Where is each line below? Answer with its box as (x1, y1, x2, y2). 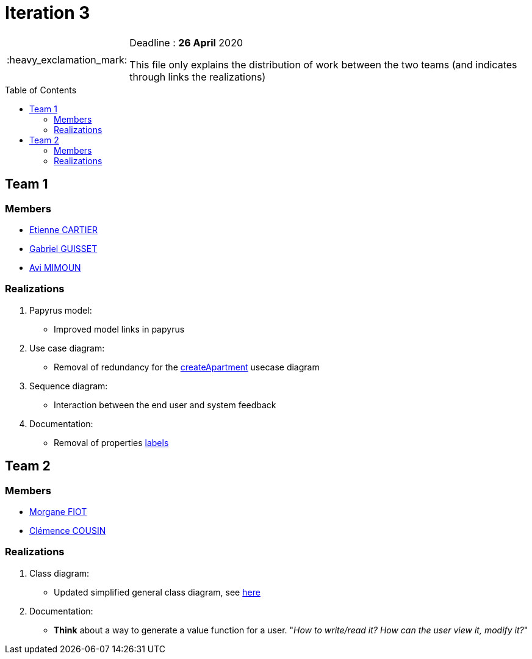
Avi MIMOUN (29, 262, 81, 273)
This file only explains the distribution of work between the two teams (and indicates (129, 58, 517, 71)
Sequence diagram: (29, 380, 108, 391)
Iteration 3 (5, 2, 90, 23)
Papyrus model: (29, 304, 92, 315)
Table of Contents (5, 84, 77, 95)
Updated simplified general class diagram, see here (54, 586, 261, 597)
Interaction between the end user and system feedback (54, 399, 276, 410)
